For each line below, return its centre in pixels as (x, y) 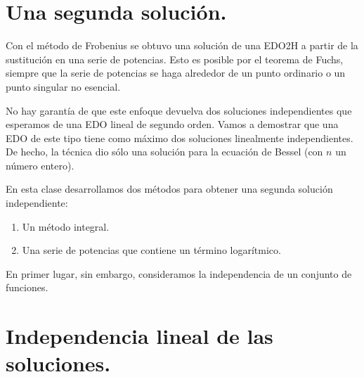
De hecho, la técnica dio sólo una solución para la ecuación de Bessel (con (164, 152)
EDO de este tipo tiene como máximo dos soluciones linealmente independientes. (180, 138)
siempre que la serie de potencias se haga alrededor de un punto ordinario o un (176, 73)
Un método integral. (66, 226)
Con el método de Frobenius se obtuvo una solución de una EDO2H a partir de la (182, 45)
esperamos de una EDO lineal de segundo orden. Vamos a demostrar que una (172, 124)
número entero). (40, 165)
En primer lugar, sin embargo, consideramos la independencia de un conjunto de (179, 273)
